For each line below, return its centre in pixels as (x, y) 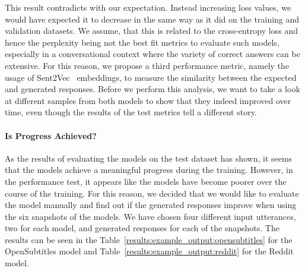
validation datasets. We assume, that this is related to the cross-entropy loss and (151, 31)
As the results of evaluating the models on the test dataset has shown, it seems (149, 158)
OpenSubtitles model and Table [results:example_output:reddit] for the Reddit (149, 251)
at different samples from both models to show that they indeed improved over (148, 100)
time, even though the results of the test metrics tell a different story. (131, 112)
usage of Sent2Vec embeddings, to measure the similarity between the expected (151, 77)
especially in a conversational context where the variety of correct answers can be (152, 54)
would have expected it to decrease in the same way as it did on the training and (152, 19)
